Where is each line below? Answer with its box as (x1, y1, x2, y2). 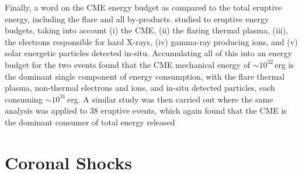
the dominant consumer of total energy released (5, 115, 175, 128)
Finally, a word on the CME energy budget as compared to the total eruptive (5, 1, 282, 13)
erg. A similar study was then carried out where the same (67, 93, 273, 105)
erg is (275, 58, 294, 70)
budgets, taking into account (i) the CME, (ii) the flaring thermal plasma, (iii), (5, 24, 289, 36)
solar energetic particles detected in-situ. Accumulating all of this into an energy (5, 47, 292, 59)
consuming (5, 93, 43, 105)
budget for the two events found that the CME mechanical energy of (5, 58, 250, 70)
